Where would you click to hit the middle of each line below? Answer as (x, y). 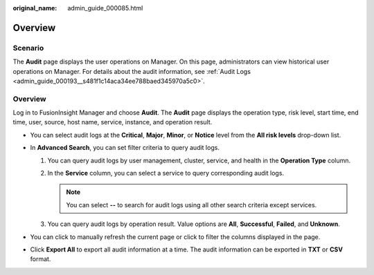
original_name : (35, 8)
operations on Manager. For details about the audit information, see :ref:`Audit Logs (132, 71)
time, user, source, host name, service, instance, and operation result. (113, 122)
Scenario (28, 48)
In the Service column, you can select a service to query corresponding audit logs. (166, 173)
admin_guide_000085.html (105, 8)
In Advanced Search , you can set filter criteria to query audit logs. (125, 148)
